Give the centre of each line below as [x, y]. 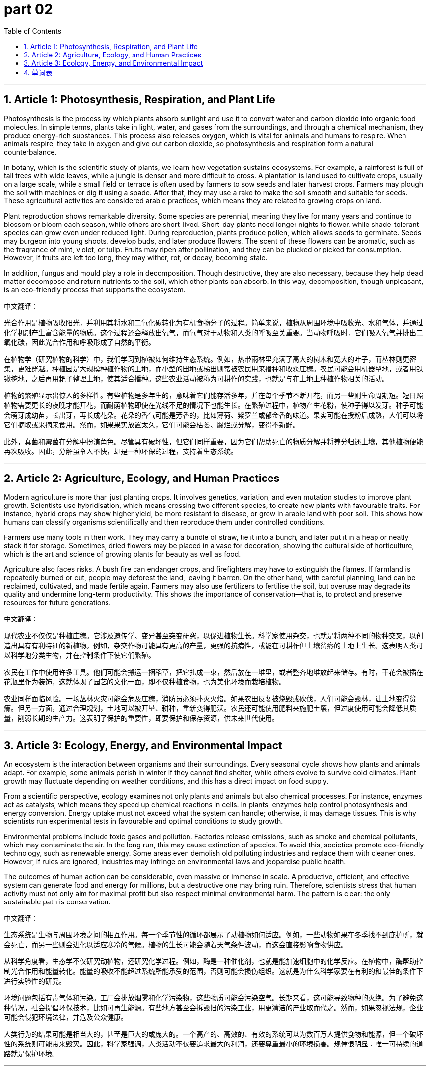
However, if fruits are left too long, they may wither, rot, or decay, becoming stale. [136, 257]
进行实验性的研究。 [35, 981]
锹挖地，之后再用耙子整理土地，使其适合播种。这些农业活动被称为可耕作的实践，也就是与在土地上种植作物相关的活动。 [196, 378]
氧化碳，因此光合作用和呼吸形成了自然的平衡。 [80, 342]
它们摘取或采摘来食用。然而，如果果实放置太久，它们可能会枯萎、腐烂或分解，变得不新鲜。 [152, 424]
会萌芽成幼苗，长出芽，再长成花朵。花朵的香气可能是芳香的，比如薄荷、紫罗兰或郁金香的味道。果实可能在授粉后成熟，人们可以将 [214, 415]
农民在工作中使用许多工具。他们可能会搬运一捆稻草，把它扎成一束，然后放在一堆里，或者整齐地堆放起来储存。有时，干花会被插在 [214, 672]
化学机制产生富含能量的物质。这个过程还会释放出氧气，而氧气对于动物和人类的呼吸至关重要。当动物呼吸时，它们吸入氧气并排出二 [214, 332]
